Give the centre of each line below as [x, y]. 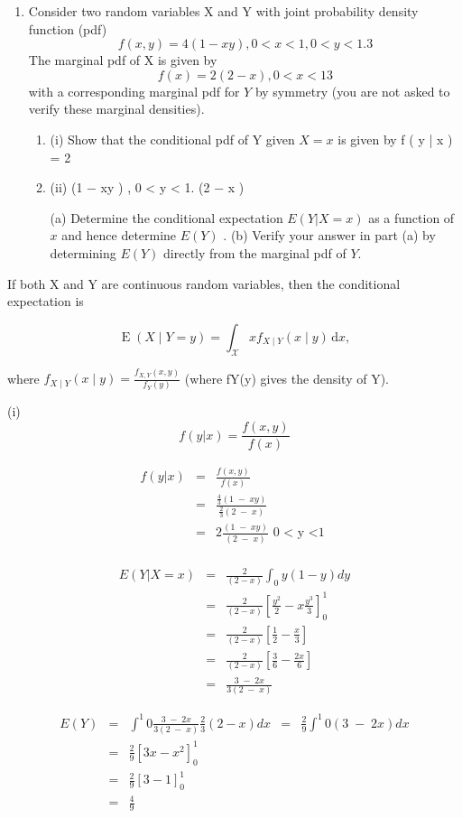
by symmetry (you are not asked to [352, 91]
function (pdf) [68, 28]
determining [83, 252]
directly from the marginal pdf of [255, 252]
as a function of [411, 217]
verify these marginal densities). [116, 109]
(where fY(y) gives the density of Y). [286, 378]
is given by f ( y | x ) [395, 139]
